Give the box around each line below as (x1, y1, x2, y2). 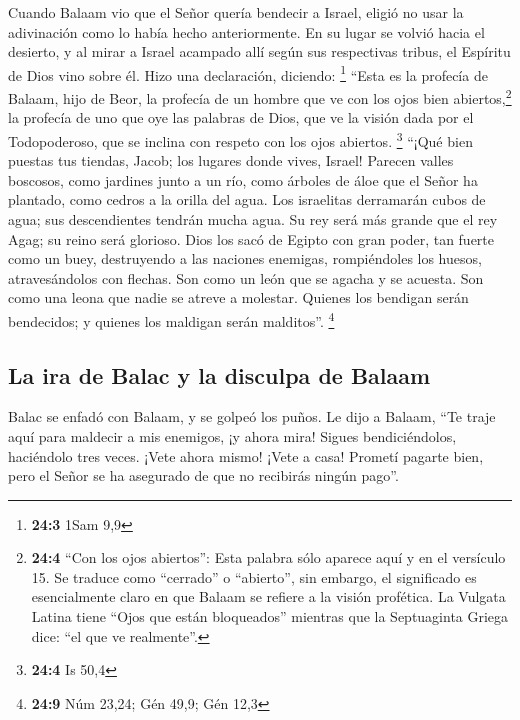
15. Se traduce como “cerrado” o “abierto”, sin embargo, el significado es (31, 566, 477, 587)
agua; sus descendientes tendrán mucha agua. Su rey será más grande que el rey (8, 208, 498, 229)
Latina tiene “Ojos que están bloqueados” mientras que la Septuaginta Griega (31, 606, 509, 627)
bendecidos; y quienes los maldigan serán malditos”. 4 (8, 307, 335, 331)
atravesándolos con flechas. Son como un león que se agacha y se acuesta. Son (8, 267, 484, 288)
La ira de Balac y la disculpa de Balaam (8, 359, 431, 390)
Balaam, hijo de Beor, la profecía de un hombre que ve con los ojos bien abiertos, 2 (8, 85, 512, 108)
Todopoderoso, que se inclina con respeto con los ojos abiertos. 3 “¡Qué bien (8, 127, 473, 151)
